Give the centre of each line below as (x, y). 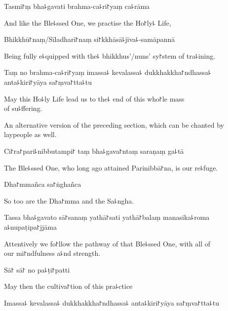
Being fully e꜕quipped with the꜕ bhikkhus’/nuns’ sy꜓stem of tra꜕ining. (110, 55)
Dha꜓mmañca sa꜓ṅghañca (43, 184)
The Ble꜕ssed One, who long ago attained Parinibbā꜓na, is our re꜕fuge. (111, 167)
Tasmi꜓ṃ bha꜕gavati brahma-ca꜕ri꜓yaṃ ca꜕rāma (77, 6)
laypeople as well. (30, 134)
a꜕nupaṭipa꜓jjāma (31, 226)
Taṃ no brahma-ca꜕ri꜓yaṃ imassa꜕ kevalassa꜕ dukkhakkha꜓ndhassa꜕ (108, 72)
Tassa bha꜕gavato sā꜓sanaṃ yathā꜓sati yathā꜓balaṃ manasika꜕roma (107, 217)
